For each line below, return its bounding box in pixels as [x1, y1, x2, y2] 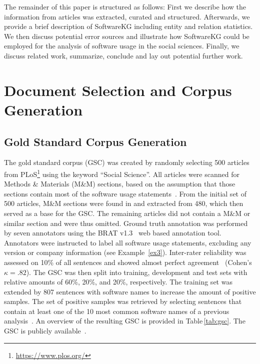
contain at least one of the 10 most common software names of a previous [4, 305, 229, 316]
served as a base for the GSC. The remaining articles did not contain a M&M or [4, 207, 250, 218]
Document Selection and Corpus [4, 79, 232, 100]
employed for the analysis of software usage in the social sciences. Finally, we [4, 40, 239, 51]
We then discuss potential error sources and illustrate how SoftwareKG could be [4, 30, 249, 41]
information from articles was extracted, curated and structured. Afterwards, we [4, 11, 250, 21]
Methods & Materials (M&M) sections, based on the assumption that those [4, 178, 235, 189]
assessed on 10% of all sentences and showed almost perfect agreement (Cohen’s [4, 256, 252, 267]
